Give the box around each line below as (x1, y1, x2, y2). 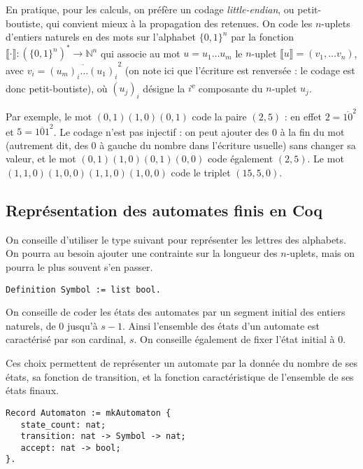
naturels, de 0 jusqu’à (6, 318, 98, 332)
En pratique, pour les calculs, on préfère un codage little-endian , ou (6, 2, 294, 16)
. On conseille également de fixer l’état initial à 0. (134, 332, 346, 346)
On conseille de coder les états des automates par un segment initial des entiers (6, 304, 346, 319)
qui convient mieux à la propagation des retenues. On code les (46, 15, 313, 30)
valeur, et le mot (6, 151, 76, 166)
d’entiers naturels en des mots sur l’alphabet (6, 29, 196, 44)
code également (207, 151, 273, 166)
